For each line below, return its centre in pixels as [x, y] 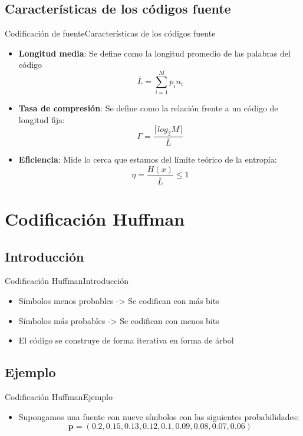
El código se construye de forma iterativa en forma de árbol [126, 340]
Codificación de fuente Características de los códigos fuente [110, 33]
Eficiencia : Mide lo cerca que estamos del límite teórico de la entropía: [148, 159]
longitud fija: [42, 119]
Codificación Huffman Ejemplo [59, 397]
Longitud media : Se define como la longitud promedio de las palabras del [154, 53]
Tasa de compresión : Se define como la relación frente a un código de [148, 108]
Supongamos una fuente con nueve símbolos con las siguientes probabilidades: [159, 416]
